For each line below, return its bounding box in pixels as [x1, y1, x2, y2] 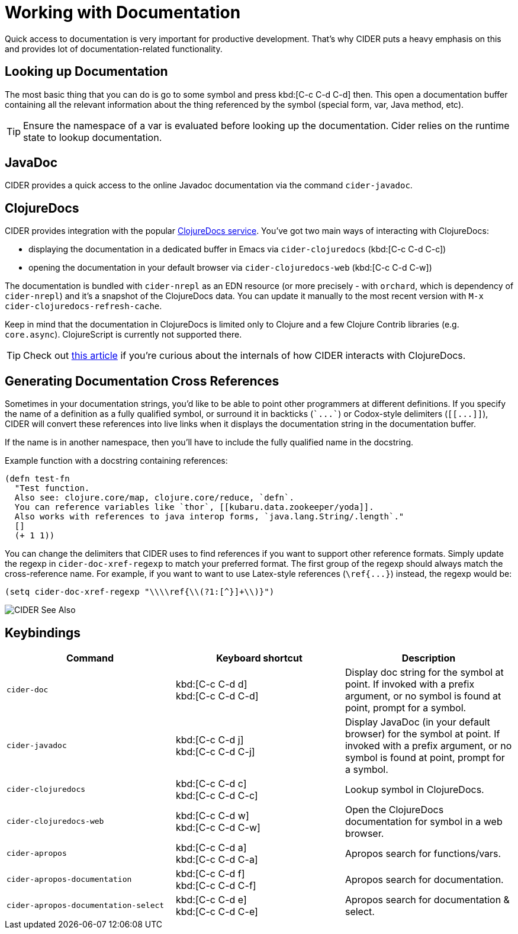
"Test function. [14, 483, 90, 493]
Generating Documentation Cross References [5, 373, 279, 389]
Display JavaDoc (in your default [345, 715, 490, 728]
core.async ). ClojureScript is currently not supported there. [5, 329, 242, 340]
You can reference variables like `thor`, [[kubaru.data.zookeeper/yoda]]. [14, 502, 374, 512]
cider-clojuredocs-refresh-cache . [5, 301, 162, 312]
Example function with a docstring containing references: [5, 455, 228, 466]
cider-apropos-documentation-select [7, 901, 165, 910]
